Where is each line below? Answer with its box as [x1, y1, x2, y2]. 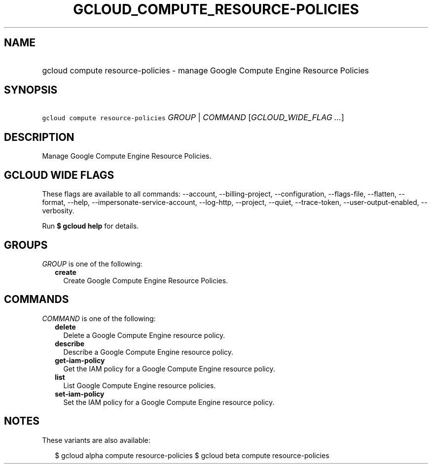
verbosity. [42, 206, 74, 215]
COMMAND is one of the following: [42, 314, 156, 323]
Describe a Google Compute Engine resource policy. [63, 347, 234, 356]
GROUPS [4, 238, 48, 251]
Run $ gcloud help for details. [42, 222, 139, 231]
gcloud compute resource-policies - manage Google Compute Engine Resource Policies [42, 65, 369, 75]
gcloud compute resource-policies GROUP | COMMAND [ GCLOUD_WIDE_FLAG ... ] [42, 112, 344, 123]
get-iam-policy [55, 356, 105, 365]
